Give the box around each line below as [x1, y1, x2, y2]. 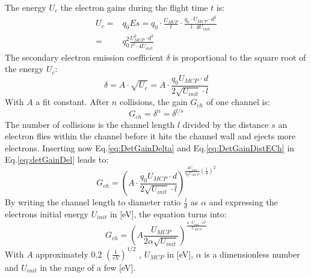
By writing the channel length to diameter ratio [5, 196, 181, 208]
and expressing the [209, 196, 278, 208]
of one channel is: [206, 95, 270, 108]
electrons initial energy [5, 207, 88, 220]
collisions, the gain [119, 95, 188, 108]
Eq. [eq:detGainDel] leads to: [5, 153, 109, 166]
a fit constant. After [35, 95, 109, 108]
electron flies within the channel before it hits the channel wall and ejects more [5, 130, 296, 142]
